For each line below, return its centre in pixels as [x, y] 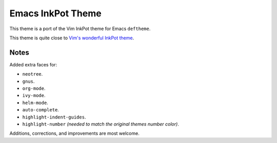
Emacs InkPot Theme [56, 13]
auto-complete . [41, 110]
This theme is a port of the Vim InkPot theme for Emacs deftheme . [80, 29]
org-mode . [34, 88]
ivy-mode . [34, 96]
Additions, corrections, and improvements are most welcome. [74, 133]
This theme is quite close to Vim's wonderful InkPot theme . [72, 38]
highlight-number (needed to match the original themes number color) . [101, 124]
